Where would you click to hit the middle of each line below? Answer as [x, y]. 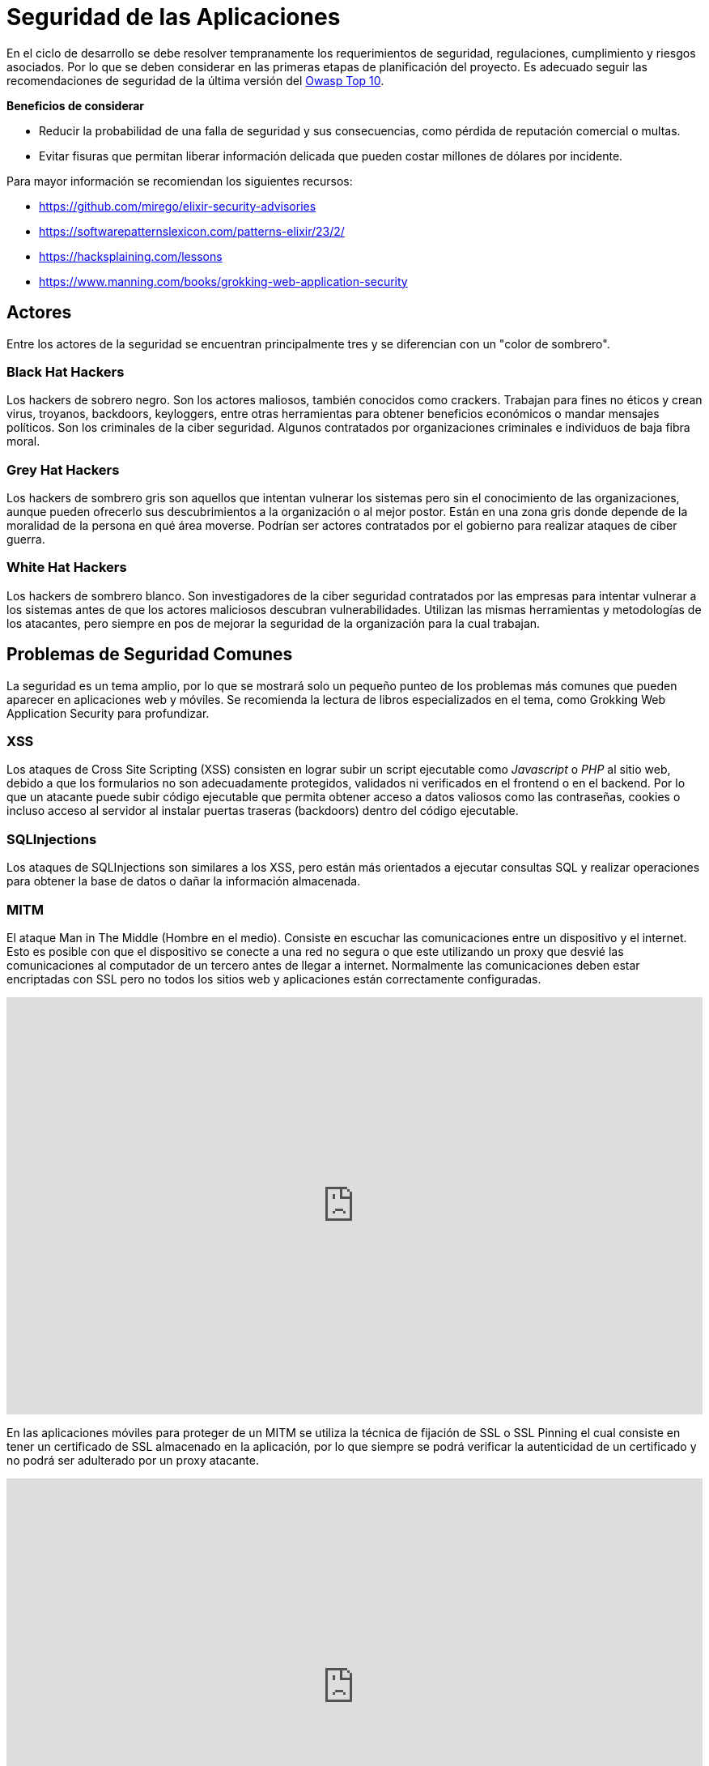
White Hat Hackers [67, 567]
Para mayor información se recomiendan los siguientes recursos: [180, 181]
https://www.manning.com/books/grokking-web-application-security [223, 281]
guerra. [26, 540]
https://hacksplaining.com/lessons [131, 256]
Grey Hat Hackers [63, 469]
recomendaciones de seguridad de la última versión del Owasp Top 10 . [195, 80]
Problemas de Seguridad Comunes [150, 655]
